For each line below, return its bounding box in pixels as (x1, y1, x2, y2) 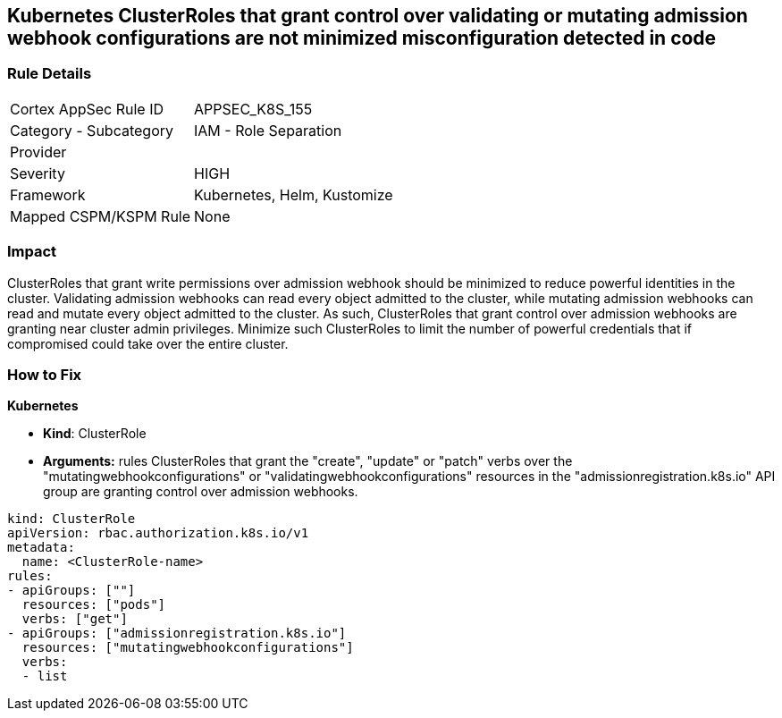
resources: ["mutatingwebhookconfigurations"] (21, 640, 354, 655)
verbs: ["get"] (21, 612, 128, 627)
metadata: (7, 540, 75, 555)
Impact (7, 242, 57, 261)
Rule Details (7, 64, 92, 83)
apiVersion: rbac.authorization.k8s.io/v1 (7, 526, 309, 541)
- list (21, 669, 68, 684)
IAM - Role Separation (194, 121, 342, 139)
